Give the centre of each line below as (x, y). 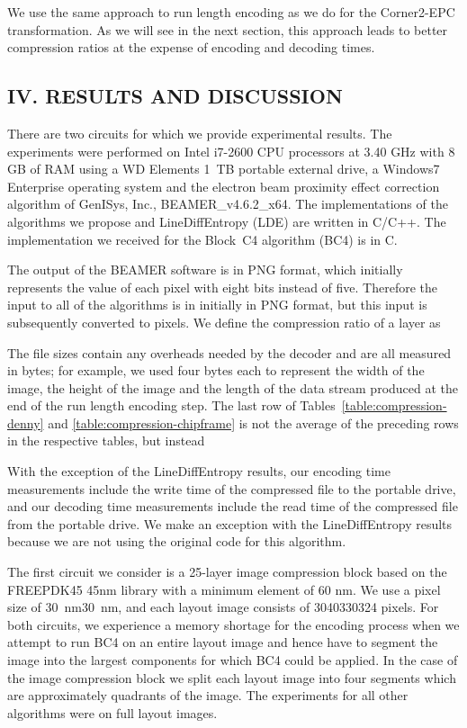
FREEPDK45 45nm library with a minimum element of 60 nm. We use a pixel (224, 589)
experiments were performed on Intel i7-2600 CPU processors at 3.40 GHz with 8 (231, 151)
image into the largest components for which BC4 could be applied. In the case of (233, 660)
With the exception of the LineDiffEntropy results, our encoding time (199, 471)
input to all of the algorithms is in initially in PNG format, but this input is (217, 305)
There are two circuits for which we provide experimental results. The (200, 133)
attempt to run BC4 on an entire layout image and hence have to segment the (223, 642)
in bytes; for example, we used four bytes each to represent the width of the (216, 370)
